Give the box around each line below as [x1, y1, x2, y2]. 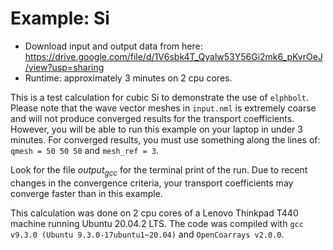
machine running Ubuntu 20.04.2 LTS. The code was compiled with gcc [10, 217, 304, 229]
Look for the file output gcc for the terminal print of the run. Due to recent [10, 163, 308, 178]
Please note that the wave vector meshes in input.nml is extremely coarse [10, 102, 317, 114]
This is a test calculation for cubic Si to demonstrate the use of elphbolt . [10, 91, 310, 103]
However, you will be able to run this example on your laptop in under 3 [10, 123, 303, 135]
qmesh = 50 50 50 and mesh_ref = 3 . [10, 144, 160, 156]
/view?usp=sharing [24, 61, 105, 73]
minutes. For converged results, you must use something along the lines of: [10, 133, 321, 146]
